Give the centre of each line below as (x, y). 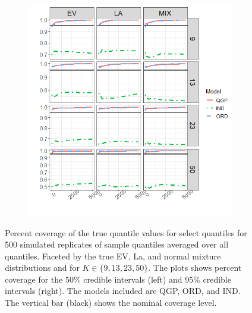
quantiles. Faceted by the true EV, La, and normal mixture (113, 256)
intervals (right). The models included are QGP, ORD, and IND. (123, 291)
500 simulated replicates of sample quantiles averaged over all (117, 244)
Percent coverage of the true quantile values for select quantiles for (126, 232)
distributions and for (42, 267)
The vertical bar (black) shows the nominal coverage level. (111, 303)
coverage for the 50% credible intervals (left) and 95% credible (118, 279)
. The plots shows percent (195, 267)
